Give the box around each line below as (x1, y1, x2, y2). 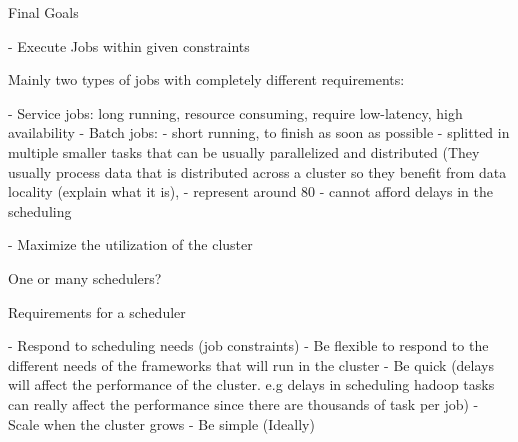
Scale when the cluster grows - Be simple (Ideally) (8, 413, 315, 434)
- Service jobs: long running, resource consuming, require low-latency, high (8, 102, 463, 123)
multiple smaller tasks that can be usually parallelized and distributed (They (8, 141, 480, 162)
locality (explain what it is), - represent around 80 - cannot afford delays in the (8, 181, 493, 202)
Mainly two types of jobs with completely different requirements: (8, 69, 405, 90)
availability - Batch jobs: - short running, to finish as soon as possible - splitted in (8, 122, 510, 143)
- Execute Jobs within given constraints (8, 35, 250, 56)
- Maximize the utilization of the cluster (8, 234, 253, 255)
